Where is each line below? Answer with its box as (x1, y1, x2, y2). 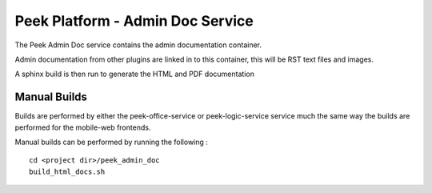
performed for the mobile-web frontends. (14, 123, 151, 132)
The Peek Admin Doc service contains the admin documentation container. (14, 40, 262, 50)
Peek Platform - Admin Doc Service (14, 12, 254, 30)
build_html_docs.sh (29, 167, 106, 176)
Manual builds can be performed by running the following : (14, 137, 208, 147)
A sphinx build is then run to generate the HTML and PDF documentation (14, 69, 255, 79)
